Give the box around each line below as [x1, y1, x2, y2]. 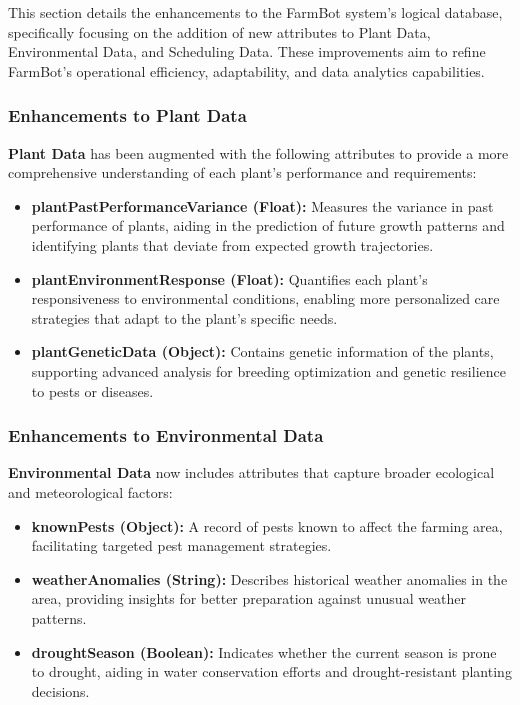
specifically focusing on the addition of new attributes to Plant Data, [8, 21, 431, 42]
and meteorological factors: [8, 481, 173, 502]
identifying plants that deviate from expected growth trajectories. [31, 234, 434, 255]
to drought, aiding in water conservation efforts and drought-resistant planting [31, 661, 512, 682]
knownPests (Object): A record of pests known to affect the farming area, [31, 515, 503, 536]
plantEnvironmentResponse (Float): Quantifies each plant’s [31, 268, 428, 289]
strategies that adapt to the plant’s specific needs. [31, 307, 338, 328]
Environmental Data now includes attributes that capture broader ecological [8, 462, 495, 483]
